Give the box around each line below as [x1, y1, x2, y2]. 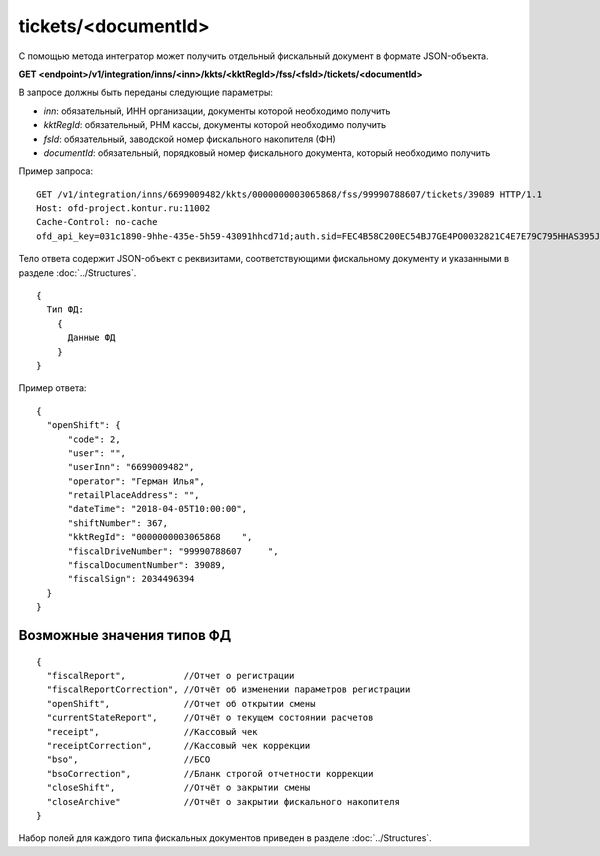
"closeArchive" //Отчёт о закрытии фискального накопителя [46, 796, 400, 807]
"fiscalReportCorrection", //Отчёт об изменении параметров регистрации [46, 684, 411, 695]
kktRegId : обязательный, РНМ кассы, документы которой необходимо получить [43, 119, 387, 131]
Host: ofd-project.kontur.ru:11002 [36, 203, 211, 214]
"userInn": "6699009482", [67, 461, 195, 473]
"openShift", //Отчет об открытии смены [46, 698, 316, 709]
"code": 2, [67, 433, 121, 445]
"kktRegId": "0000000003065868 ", [67, 531, 253, 543]
